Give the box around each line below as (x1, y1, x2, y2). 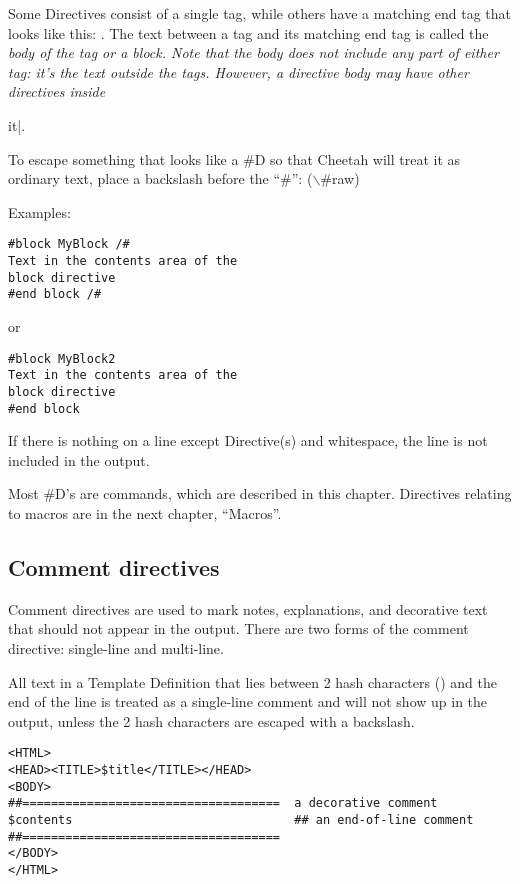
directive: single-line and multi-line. (8, 637, 224, 658)
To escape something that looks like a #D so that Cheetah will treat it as (8, 148, 461, 169)
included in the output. (8, 449, 150, 470)
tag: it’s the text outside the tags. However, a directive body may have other (8, 61, 469, 82)
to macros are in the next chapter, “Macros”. (8, 502, 282, 523)
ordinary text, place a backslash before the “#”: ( (8, 168, 313, 189)
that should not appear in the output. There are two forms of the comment (8, 618, 469, 639)
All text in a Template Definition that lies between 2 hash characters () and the (8, 671, 497, 692)
